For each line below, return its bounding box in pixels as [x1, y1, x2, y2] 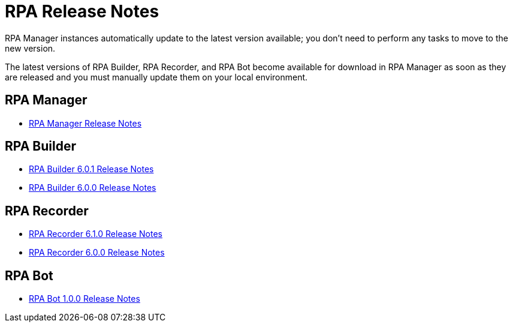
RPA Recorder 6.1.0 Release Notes [29, 229, 162, 239]
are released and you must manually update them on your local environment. [5, 71, 308, 82]
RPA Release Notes [5, 1, 159, 22]
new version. [5, 43, 56, 53]
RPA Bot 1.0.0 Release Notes [29, 293, 140, 304]
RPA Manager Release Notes [29, 118, 142, 128]
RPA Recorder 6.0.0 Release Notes [29, 247, 165, 258]
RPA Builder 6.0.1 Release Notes [29, 164, 154, 175]
